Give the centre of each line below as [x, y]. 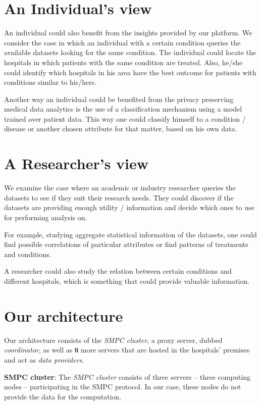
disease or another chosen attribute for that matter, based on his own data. [121, 129]
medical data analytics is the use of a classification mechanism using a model [123, 109]
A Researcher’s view [76, 163]
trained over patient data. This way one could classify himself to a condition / [125, 118]
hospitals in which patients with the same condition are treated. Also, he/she [123, 62]
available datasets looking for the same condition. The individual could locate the [130, 52]
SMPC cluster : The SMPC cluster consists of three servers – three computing [127, 376]
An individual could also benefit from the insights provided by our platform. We [128, 33]
